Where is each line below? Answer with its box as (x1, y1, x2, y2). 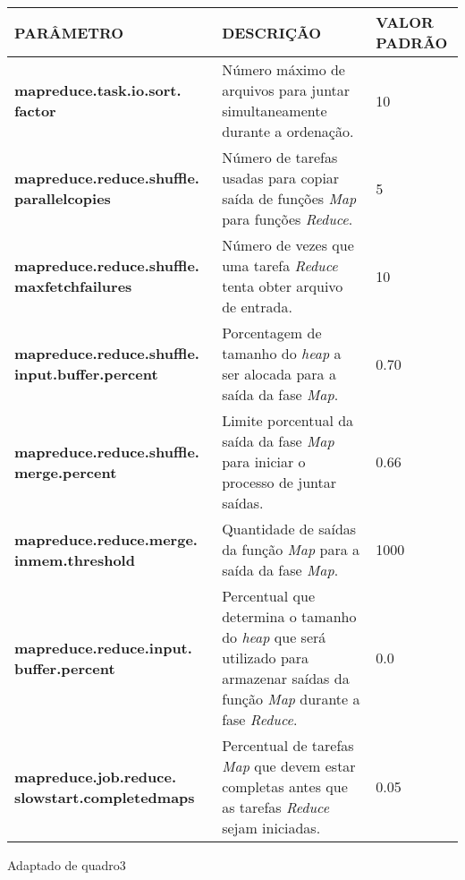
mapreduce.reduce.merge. (14, 528, 198, 550)
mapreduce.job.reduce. (14, 765, 176, 787)
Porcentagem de (222, 322, 322, 343)
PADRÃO (376, 32, 448, 53)
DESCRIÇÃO (222, 21, 322, 43)
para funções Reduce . (222, 209, 353, 229)
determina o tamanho (222, 606, 357, 627)
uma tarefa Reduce (222, 255, 338, 276)
